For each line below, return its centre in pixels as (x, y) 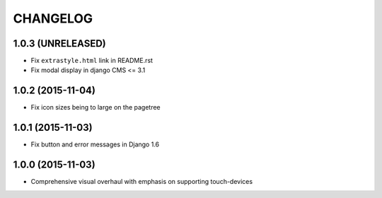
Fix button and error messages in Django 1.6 (95, 144)
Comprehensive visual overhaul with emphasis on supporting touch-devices (142, 182)
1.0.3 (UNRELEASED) (59, 43)
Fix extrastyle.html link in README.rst (92, 61)
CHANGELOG (53, 18)
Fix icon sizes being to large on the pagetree (95, 107)
